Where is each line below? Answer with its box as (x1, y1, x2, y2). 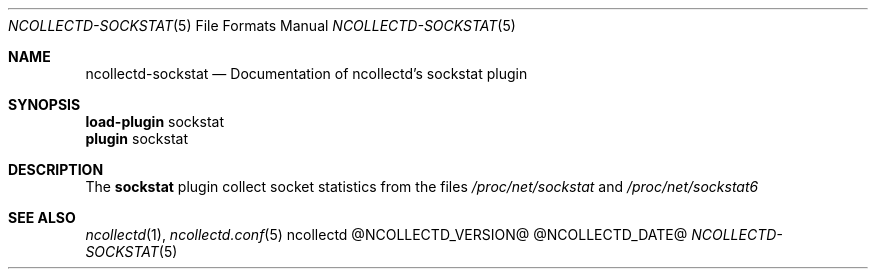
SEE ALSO (8, 209, 76, 226)
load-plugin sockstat (85, 113, 224, 130)
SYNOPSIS (8, 96, 81, 113)
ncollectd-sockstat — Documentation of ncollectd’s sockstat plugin (85, 65, 528, 82)
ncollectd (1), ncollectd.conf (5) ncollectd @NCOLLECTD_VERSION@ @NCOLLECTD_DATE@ (85, 226, 688, 243)
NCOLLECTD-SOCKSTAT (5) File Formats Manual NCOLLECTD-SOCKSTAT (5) (8, 17, 516, 34)
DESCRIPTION (8, 161, 104, 178)
